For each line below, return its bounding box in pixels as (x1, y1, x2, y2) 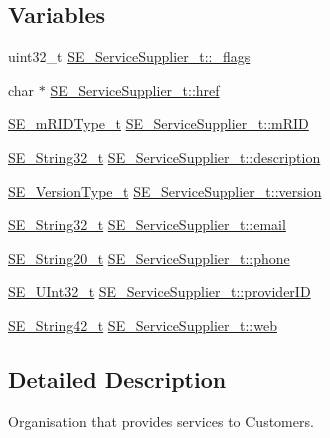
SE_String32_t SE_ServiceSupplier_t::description (8, 146, 321, 167)
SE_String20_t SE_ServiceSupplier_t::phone (8, 247, 290, 268)
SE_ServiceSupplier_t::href (50, 79, 220, 100)
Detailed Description (8, 363, 227, 394)
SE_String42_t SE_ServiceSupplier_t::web (8, 314, 277, 335)
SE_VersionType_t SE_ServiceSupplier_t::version (8, 180, 322, 201)
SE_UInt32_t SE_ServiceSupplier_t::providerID (8, 281, 311, 302)
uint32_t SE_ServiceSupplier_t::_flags (8, 46, 251, 67)
